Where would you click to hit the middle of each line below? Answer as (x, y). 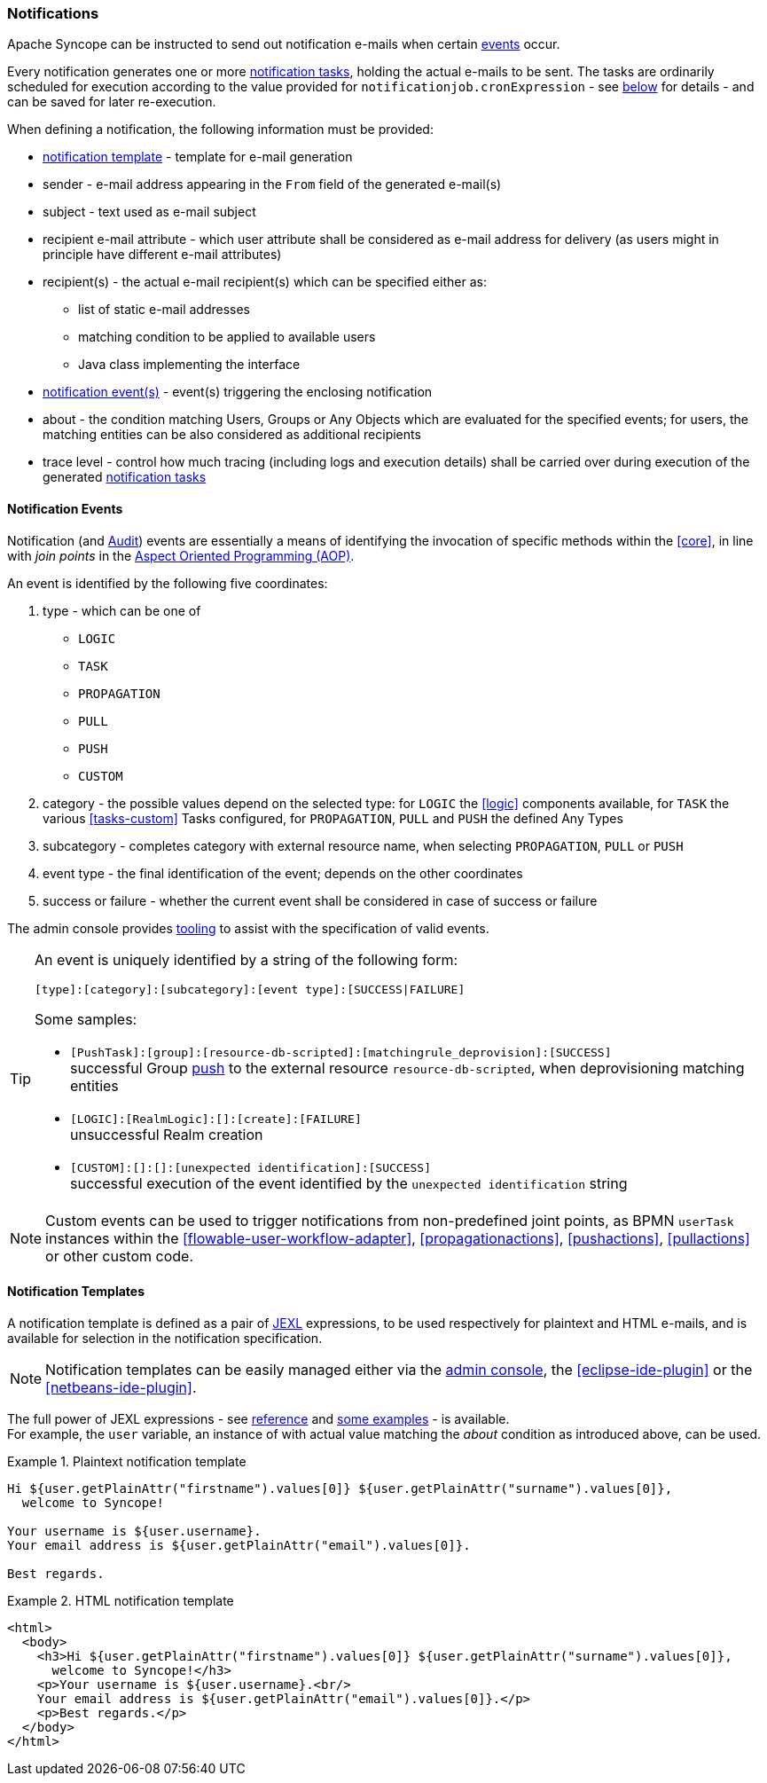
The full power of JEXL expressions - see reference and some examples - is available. (258, 1418)
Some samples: (86, 1019)
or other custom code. (120, 1256)
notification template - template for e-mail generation (198, 157)
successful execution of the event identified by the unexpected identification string (349, 1183)
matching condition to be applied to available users (227, 337)
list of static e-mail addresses (164, 310)
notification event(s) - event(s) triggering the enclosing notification (238, 392)
